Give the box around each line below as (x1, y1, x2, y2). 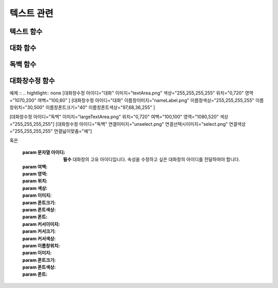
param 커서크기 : (22, 228, 56, 235)
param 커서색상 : (22, 235, 56, 241)
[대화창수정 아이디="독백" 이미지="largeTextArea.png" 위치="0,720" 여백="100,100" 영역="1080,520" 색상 (9, 113, 229, 120)
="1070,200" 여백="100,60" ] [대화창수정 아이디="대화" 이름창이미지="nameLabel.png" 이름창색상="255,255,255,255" (9, 97, 254, 103)
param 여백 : (22, 163, 48, 169)
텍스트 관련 (9, 8, 54, 19)
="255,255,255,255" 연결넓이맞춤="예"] (9, 128, 92, 135)
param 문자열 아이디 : (22, 149, 65, 155)
